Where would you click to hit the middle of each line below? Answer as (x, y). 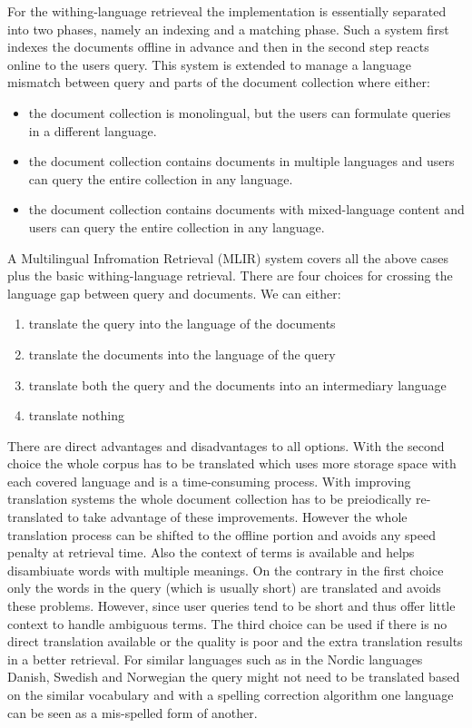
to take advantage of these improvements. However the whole (237, 517)
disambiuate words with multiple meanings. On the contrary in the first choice (226, 570)
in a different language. (93, 130)
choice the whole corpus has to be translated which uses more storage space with (232, 463)
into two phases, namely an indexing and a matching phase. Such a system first (228, 29)
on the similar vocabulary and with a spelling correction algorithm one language (231, 694)
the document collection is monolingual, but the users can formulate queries (240, 112)
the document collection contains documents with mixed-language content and (246, 209)
